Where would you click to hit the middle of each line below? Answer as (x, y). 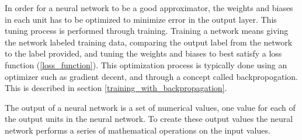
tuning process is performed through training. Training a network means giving (147, 31)
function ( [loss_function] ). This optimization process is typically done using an (146, 64)
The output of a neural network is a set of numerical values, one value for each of (150, 107)
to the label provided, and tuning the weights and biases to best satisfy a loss (143, 53)
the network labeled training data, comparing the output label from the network (149, 42)
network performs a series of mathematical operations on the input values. (138, 130)
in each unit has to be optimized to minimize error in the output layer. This (141, 19)
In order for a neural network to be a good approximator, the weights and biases (149, 8)
